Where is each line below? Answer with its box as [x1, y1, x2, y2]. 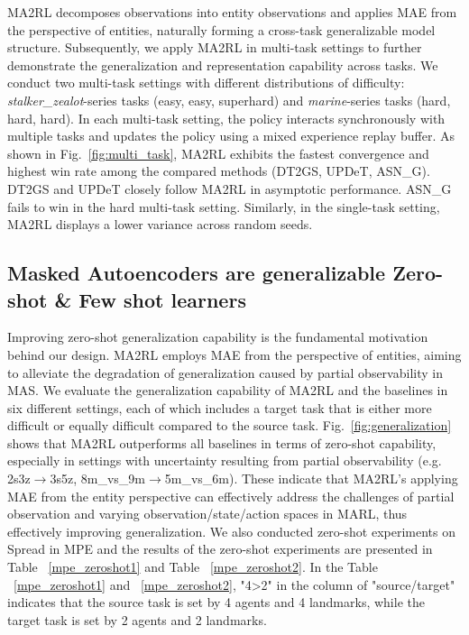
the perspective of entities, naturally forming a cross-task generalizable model [7, 20, 436, 39]
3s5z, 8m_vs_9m [50, 469, 145, 488]
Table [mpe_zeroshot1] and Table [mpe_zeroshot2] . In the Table [7, 557, 378, 576]
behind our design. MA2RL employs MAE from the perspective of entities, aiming [7, 345, 462, 364]
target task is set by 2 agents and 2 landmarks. [7, 610, 267, 629]
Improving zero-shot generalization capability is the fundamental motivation [7, 327, 428, 346]
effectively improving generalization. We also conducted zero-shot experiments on [7, 521, 455, 540]
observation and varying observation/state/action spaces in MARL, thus [7, 504, 408, 523]
